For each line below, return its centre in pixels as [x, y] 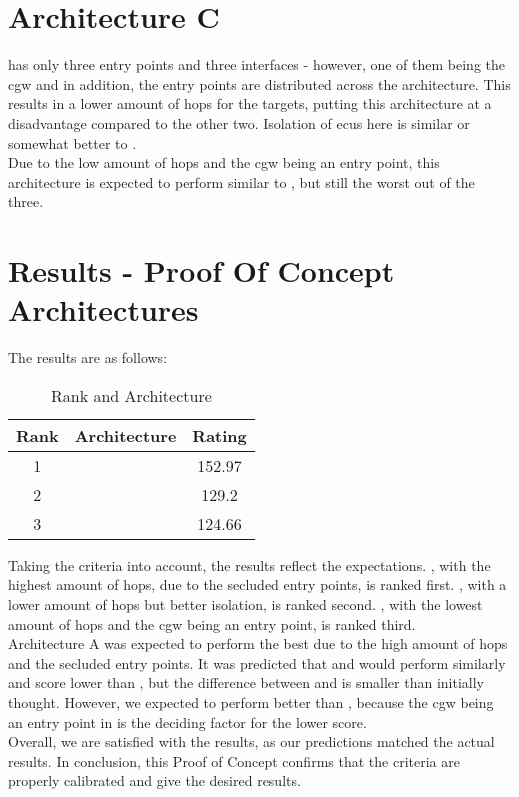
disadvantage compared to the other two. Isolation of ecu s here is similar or [239, 122]
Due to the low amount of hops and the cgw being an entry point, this [224, 162]
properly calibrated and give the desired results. [154, 780]
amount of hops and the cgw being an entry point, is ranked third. [212, 623]
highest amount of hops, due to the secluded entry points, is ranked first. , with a [257, 584]
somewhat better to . [72, 142]
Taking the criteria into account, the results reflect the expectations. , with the [249, 564]
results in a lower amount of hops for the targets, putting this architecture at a [250, 103]
